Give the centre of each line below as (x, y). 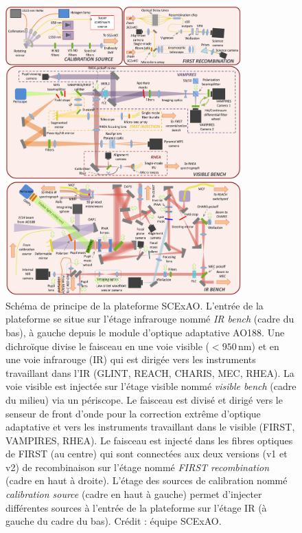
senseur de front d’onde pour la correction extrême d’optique (133, 413)
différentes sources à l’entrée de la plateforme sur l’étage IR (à (136, 507)
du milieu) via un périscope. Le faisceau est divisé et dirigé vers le (144, 399)
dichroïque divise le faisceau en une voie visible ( (107, 346)
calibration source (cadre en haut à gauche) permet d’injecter (134, 494)
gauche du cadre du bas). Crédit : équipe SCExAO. (114, 521)
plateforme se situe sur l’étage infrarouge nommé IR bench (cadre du (150, 319)
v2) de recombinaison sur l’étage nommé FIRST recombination (138, 467)
